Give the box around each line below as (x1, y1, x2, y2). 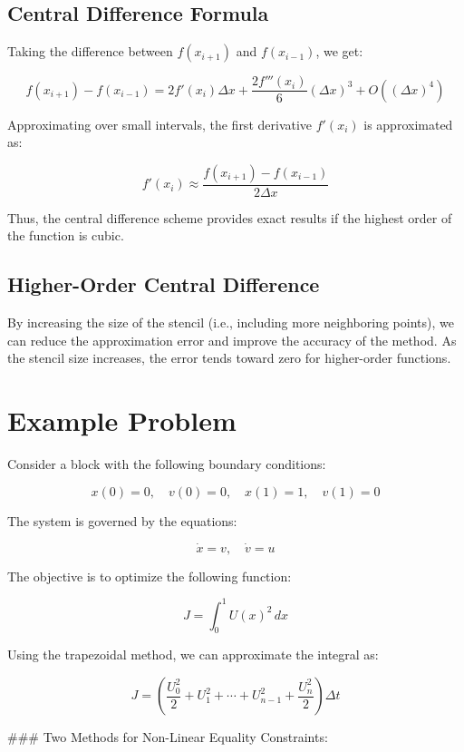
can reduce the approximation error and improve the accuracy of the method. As (7, 330, 457, 349)
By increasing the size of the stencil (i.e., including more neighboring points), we (7, 313, 454, 332)
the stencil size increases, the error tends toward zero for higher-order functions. (7, 348, 451, 367)
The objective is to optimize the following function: (7, 566, 292, 585)
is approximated (363, 114, 453, 133)
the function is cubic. (7, 226, 124, 245)
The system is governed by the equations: (7, 511, 237, 530)
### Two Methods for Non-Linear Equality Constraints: (7, 728, 328, 747)
